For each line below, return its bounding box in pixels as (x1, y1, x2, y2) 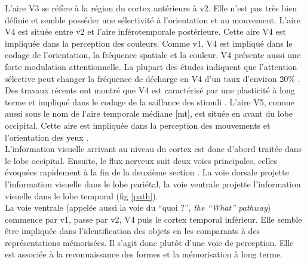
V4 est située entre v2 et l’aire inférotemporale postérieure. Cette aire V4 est (5, 25, 286, 38)
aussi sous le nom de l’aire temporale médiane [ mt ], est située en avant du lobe (5, 107, 293, 120)
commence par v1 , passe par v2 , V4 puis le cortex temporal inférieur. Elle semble (5, 213, 302, 225)
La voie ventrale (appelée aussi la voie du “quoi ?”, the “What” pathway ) (5, 201, 271, 214)
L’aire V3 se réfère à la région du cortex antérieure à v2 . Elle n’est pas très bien (5, 2, 297, 14)
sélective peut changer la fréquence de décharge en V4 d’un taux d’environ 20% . (5, 72, 300, 84)
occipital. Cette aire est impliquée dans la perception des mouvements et (5, 119, 271, 131)
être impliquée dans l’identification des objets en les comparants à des (5, 224, 260, 237)
